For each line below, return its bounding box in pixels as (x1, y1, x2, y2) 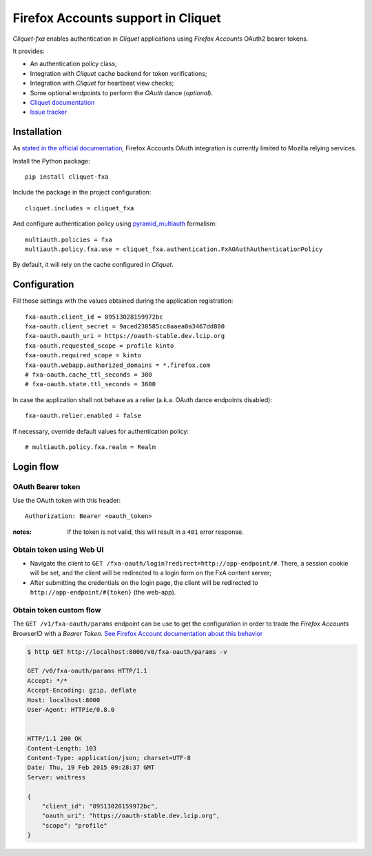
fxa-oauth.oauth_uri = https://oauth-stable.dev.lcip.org (25, 332, 225, 340)
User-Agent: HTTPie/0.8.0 (27, 706, 115, 714)
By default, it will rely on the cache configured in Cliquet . (12, 261, 174, 269)
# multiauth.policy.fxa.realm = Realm (25, 443, 156, 451)
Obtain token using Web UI (12, 545, 104, 555)
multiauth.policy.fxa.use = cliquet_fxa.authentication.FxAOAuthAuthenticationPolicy (25, 245, 323, 253)
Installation (12, 126, 62, 138)
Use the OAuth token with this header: (12, 497, 121, 505)
